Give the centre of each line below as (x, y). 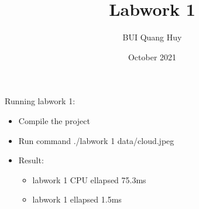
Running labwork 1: (40, 101)
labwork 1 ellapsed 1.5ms (77, 199)
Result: (31, 160)
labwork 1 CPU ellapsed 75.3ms (89, 179)
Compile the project (54, 120)
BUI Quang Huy (152, 37)
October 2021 (152, 56)
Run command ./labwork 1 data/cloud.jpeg (96, 140)
